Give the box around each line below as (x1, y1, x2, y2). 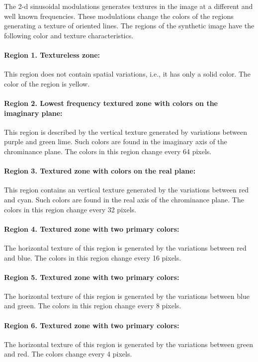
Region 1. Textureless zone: (4, 49, 100, 60)
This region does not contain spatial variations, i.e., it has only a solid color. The (4, 69, 251, 79)
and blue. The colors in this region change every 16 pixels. (4, 252, 181, 263)
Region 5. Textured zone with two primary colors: (4, 271, 179, 282)
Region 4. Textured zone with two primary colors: (4, 223, 179, 234)
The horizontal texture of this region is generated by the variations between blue (4, 290, 250, 301)
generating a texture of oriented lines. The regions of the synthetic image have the (4, 20, 255, 31)
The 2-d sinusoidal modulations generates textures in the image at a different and (4, 1, 253, 11)
